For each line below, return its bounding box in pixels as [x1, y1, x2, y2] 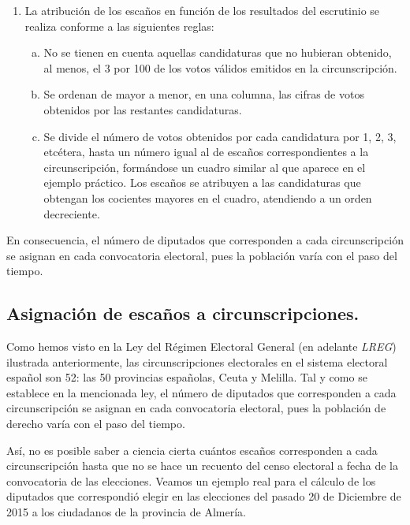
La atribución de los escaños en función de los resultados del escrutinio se [24, 2, 380, 18]
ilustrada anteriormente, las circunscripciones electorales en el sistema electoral [6, 353, 388, 370]
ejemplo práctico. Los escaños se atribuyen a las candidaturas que [43, 174, 361, 191]
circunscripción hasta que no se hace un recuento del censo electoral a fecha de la [6, 457, 399, 474]
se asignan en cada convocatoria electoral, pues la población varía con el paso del [6, 247, 397, 263]
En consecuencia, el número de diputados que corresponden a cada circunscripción [6, 232, 404, 248]
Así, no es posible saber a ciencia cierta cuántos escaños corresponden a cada [6, 441, 378, 458]
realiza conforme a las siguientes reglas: [24, 17, 214, 34]
